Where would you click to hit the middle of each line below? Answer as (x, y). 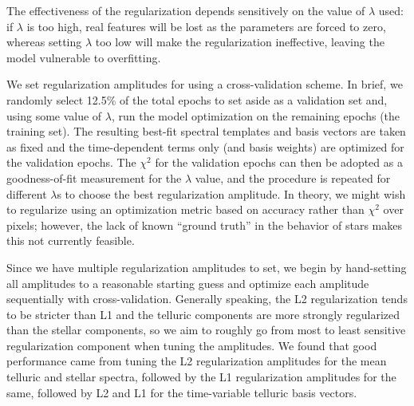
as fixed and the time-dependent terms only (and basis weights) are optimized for (205, 146)
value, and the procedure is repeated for (293, 177)
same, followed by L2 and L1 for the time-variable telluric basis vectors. (182, 392)
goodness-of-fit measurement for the (94, 177)
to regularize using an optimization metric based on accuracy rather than (185, 209)
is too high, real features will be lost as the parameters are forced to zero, (206, 26)
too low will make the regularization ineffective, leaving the (240, 42)
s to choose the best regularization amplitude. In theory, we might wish (231, 193)
